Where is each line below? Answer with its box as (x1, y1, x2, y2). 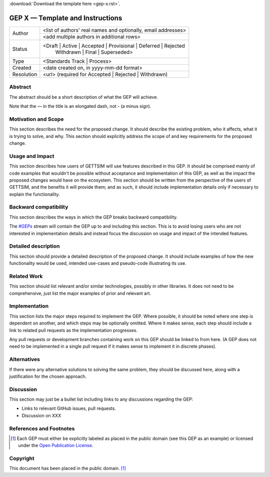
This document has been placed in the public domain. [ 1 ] (9, 465, 126, 471)
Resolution (12, 71, 37, 78)
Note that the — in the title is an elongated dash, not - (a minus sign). (9, 103, 151, 109)
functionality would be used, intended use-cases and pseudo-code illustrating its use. (9, 260, 187, 266)
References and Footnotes (9, 425, 75, 432)
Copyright (9, 455, 34, 462)
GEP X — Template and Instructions (9, 14, 122, 22)
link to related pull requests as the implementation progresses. (9, 327, 137, 333)
